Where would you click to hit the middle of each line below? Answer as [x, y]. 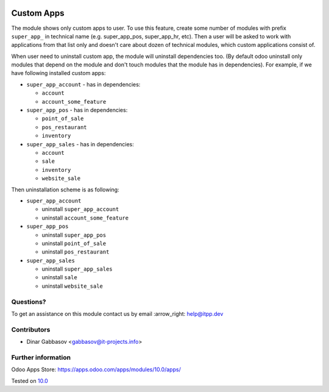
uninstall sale [59, 277]
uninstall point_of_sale [74, 243]
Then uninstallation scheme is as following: [65, 190]
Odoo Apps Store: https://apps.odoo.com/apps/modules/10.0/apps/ [96, 369]
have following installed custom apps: [58, 73]
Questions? [29, 302]
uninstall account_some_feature [85, 218]
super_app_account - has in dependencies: [83, 84]
